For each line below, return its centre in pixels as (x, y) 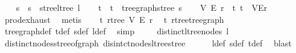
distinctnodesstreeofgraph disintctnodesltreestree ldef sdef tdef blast (148, 42)
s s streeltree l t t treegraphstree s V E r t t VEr (142, 7)
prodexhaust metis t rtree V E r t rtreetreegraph (114, 19)
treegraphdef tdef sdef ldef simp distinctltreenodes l (117, 31)
